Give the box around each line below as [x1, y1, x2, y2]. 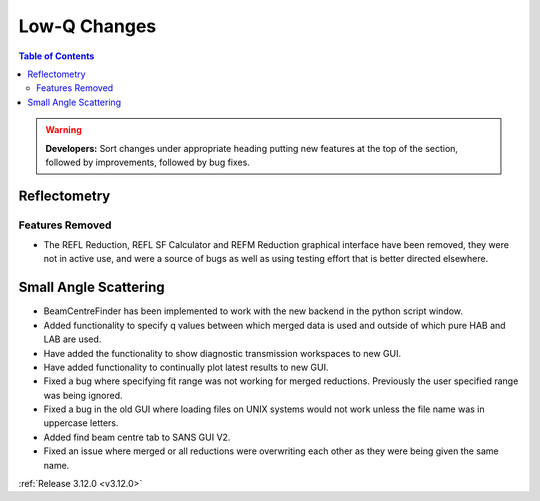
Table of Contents [18, 50, 95, 62]
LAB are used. [43, 333, 102, 345]
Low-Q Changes [18, 15, 157, 37]
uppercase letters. [43, 417, 119, 429]
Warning [45, 124, 82, 136]
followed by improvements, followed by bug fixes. [45, 156, 250, 168]
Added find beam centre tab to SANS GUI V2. [43, 431, 231, 443]
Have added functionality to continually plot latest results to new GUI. [43, 361, 329, 373]
